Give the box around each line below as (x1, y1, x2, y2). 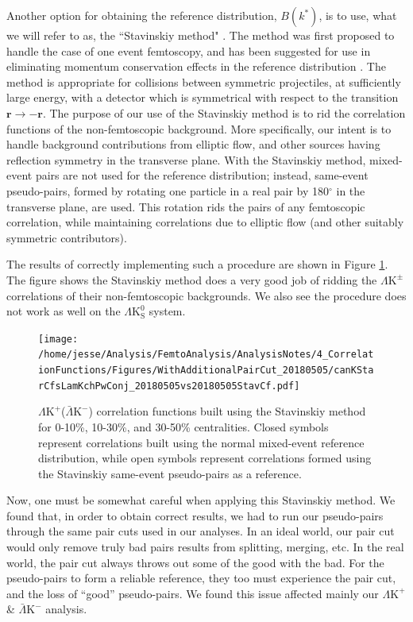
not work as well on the (6, 303, 121, 319)
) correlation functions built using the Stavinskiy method (88, 403, 366, 419)
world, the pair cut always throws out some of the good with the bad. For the (6, 554, 384, 570)
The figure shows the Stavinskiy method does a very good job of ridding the (6, 271, 377, 288)
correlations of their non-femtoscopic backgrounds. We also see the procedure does (6, 287, 407, 303)
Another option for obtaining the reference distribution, (6, 7, 277, 23)
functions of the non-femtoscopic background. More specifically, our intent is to (6, 120, 392, 137)
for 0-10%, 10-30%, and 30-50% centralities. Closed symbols (38, 418, 329, 435)
